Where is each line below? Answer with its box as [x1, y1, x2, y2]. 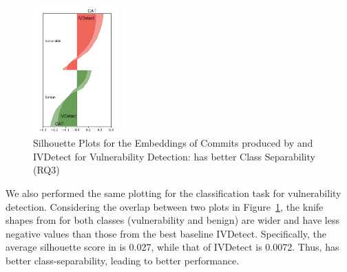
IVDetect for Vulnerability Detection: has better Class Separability [33, 149, 315, 163]
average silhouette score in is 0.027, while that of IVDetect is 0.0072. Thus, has [6, 240, 339, 254]
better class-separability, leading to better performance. [6, 253, 240, 267]
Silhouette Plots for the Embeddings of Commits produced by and [33, 136, 313, 150]
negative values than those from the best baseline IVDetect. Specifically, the [6, 226, 327, 240]
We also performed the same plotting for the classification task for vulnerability [6, 186, 341, 200]
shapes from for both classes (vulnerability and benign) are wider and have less [6, 213, 339, 227]
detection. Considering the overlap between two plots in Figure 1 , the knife [6, 199, 324, 213]
